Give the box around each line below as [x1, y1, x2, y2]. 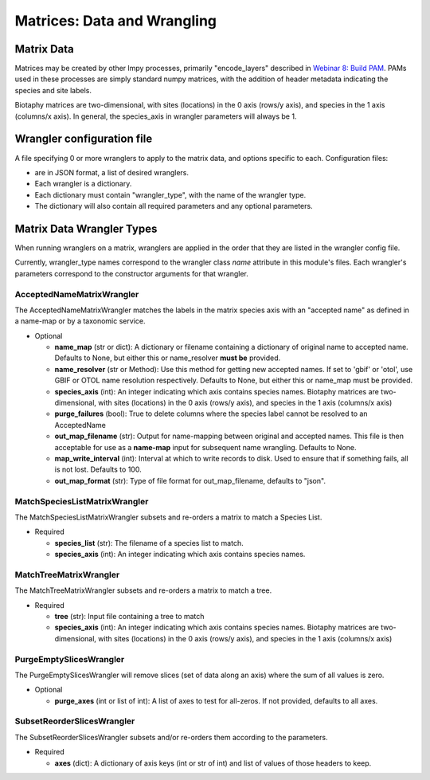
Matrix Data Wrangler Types [14, 221, 158, 235]
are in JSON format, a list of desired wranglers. [34, 167, 190, 177]
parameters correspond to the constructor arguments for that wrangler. [14, 268, 248, 278]
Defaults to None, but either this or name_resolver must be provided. [54, 353, 281, 363]
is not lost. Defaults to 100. [54, 464, 143, 474]
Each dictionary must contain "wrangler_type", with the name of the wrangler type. [34, 190, 307, 199]
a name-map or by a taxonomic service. [14, 316, 146, 326]
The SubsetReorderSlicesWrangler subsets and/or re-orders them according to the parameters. [14, 732, 328, 742]
